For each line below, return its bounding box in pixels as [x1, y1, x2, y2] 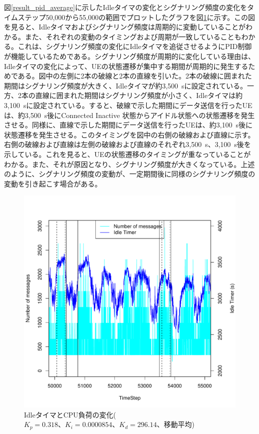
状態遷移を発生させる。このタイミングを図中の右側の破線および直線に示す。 [4, 129, 255, 139]
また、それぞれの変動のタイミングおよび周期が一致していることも [24, 31, 242, 41]
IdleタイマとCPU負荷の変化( [24, 409, 116, 419]
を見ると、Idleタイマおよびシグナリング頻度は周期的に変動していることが [4, 21, 246, 32]
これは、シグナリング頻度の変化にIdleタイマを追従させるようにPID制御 [17, 41, 252, 51]
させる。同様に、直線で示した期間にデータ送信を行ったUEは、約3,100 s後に [4, 119, 253, 130]
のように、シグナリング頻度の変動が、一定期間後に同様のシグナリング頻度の [4, 168, 256, 179]
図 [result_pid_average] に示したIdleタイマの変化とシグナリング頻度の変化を [4, 2, 248, 12]
